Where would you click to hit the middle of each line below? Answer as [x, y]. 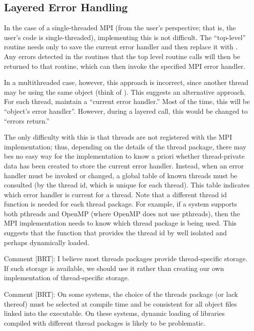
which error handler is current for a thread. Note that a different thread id [116, 194]
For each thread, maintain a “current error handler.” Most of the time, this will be [127, 101]
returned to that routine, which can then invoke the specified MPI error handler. [125, 66]
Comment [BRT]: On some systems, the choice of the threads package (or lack [121, 294]
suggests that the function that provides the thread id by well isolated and [116, 233]
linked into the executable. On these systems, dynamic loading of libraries [114, 313]
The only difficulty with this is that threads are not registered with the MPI [118, 137]
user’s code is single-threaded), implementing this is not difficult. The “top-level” [125, 37]
